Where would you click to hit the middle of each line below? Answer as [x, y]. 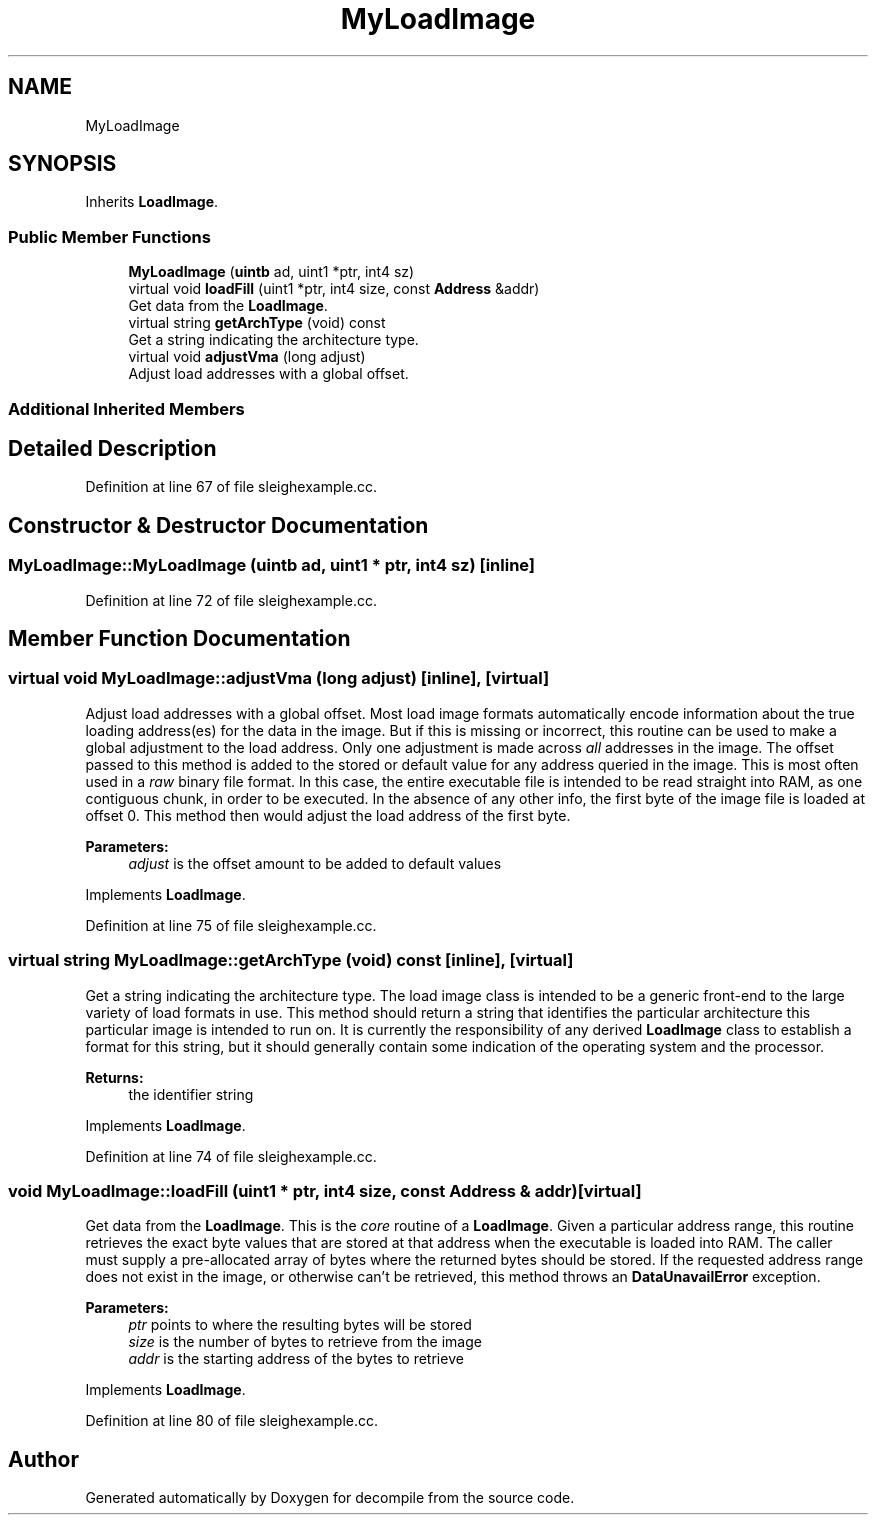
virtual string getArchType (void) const [257, 323]
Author [43, 1459]
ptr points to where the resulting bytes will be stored [300, 1325]
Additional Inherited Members [126, 408]
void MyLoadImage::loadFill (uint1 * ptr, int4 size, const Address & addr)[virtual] [325, 1190]
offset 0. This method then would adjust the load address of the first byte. [328, 815]
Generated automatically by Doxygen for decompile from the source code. [330, 1498]
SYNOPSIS [62, 164]
